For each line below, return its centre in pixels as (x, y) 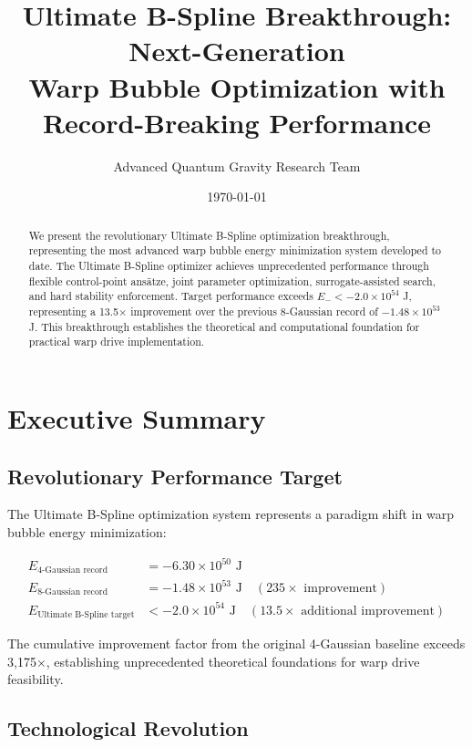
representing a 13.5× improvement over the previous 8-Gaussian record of (203, 311)
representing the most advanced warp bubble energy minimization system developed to (235, 250)
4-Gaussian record (73, 571)
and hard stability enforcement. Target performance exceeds (171, 296)
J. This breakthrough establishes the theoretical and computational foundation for (224, 326)
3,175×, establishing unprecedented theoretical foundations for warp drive (214, 661)
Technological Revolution (128, 728)
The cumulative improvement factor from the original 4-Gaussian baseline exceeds (236, 643)
